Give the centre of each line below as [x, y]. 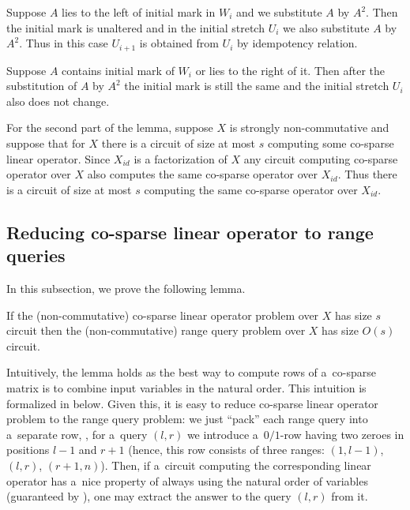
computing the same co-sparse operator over [251, 189]
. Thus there [367, 174]
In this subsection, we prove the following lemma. [126, 288]
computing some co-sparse [331, 143]
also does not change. [58, 101]
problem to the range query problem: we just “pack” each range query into [187, 419]
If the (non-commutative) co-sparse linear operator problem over [163, 315]
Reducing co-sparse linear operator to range [190, 232]
